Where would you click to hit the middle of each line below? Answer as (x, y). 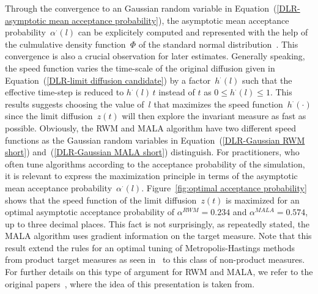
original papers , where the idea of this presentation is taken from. (130, 283)
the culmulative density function (65, 44)
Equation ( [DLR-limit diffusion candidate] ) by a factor (108, 80)
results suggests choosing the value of (75, 104)
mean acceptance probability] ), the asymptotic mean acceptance (169, 20)
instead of (177, 92)
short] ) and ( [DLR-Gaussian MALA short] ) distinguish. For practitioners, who (152, 152)
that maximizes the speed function (218, 104)
